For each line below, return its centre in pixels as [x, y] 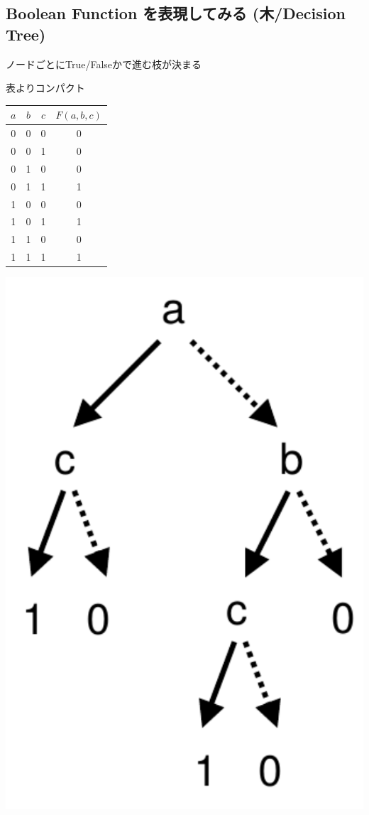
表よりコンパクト [45, 88]
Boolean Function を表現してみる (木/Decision [176, 13]
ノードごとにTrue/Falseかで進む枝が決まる [104, 64]
